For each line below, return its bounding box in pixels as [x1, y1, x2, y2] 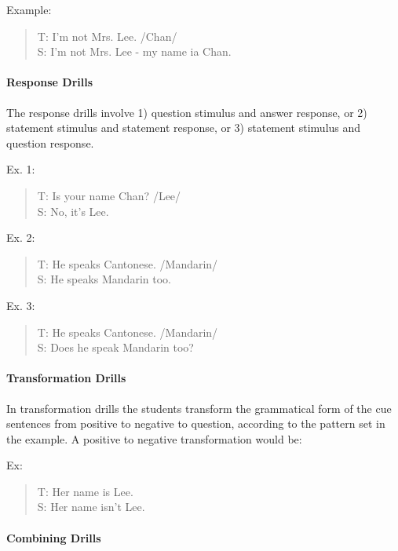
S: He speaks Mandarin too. [37, 271, 171, 287]
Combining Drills [6, 529, 101, 546]
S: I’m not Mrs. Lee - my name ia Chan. [37, 43, 232, 60]
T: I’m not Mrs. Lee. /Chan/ [37, 27, 177, 44]
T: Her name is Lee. [37, 483, 133, 499]
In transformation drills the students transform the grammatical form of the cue [6, 400, 392, 416]
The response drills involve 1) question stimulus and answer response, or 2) [6, 104, 367, 120]
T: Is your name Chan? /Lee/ [37, 187, 181, 203]
